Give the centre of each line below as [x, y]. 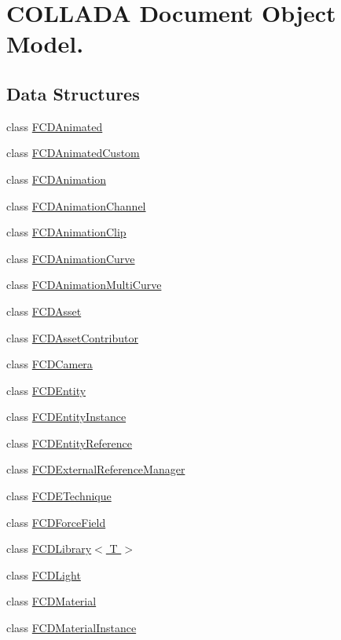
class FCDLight [44, 574]
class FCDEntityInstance [66, 417]
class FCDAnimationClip [66, 232]
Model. [45, 44]
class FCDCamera [49, 364]
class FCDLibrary [49, 549]
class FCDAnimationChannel [76, 205]
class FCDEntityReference [70, 443]
